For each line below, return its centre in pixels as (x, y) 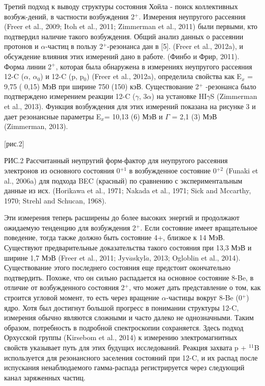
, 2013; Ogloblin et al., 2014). (195, 257)
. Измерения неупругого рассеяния (192, 16)
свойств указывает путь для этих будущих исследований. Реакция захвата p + (125, 347)
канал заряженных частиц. (45, 377)
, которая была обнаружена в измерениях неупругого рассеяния (154, 66)
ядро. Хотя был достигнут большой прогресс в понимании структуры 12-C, (122, 307)
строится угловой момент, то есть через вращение (82, 298)
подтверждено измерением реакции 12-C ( (70, 96)
